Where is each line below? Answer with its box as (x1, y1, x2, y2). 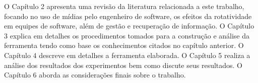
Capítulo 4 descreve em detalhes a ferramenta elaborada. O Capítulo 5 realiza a (4, 49, 250, 60)
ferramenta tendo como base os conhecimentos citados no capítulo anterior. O (4, 40, 244, 50)
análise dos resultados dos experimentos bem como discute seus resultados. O (4, 59, 243, 70)
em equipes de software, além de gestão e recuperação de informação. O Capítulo (4, 20, 254, 31)
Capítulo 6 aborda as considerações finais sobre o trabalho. (4, 69, 186, 80)
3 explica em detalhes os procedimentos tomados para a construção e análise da (4, 30, 250, 40)
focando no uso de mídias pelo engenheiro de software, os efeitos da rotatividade (4, 10, 252, 21)
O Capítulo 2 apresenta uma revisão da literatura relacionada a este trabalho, (4, 1, 244, 11)
